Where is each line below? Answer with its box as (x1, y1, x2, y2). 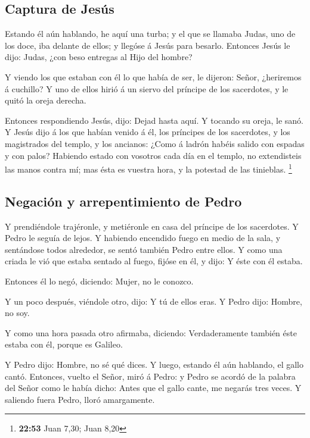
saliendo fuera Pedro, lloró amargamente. (5, 393, 155, 405)
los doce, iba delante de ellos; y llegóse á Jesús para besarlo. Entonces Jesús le (5, 39, 290, 51)
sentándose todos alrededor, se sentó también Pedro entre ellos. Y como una (5, 243, 283, 255)
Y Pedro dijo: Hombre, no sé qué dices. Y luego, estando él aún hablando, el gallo (5, 358, 304, 370)
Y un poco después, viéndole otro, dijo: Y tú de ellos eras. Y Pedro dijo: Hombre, (5, 295, 302, 307)
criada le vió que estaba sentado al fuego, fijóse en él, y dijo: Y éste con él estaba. (5, 255, 303, 267)
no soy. (5, 306, 30, 319)
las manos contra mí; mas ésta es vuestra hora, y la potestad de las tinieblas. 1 (5, 161, 292, 175)
